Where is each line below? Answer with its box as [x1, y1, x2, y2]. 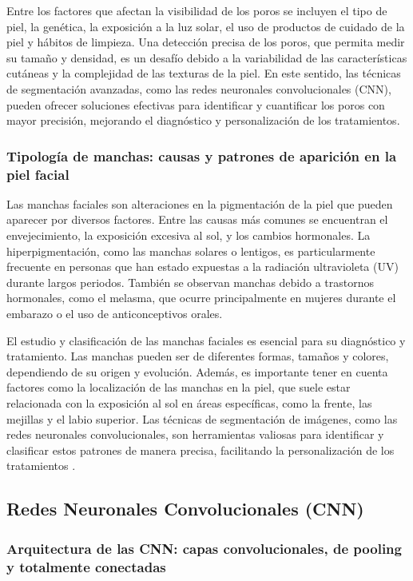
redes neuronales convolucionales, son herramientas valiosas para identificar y [6, 426, 384, 443]
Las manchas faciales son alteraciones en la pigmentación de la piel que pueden [6, 195, 393, 212]
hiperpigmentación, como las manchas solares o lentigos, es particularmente [6, 242, 375, 259]
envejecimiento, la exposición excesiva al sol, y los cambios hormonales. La [6, 227, 371, 244]
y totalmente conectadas [6, 556, 166, 576]
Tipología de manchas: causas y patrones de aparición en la [6, 145, 397, 165]
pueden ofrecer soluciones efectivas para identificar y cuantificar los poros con [6, 96, 385, 113]
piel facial [6, 164, 69, 184]
